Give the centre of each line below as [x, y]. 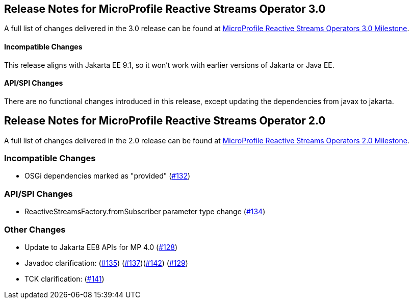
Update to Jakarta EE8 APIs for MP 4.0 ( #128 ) [101, 247]
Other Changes [35, 229]
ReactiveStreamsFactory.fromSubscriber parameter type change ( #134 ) [145, 212]
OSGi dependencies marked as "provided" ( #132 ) [108, 176]
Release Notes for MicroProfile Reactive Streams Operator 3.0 [165, 9]
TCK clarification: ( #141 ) [64, 279]
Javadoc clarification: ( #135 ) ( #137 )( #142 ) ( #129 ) [106, 263]
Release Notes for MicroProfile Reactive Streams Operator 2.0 [165, 121]
